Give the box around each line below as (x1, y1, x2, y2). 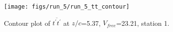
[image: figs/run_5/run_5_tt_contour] (4, 3, 130, 10)
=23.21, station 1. (116, 18, 170, 28)
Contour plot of (4, 18, 50, 28)
